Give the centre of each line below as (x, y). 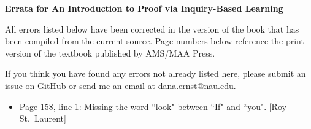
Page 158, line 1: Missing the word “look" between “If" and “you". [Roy (153, 106)
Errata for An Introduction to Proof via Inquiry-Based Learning (144, 8)
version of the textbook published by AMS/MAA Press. (110, 53)
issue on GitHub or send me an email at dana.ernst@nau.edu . (121, 85)
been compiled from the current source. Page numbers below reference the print (155, 41)
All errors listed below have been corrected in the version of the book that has (152, 29)
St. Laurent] (43, 118)
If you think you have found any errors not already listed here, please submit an (155, 73)
